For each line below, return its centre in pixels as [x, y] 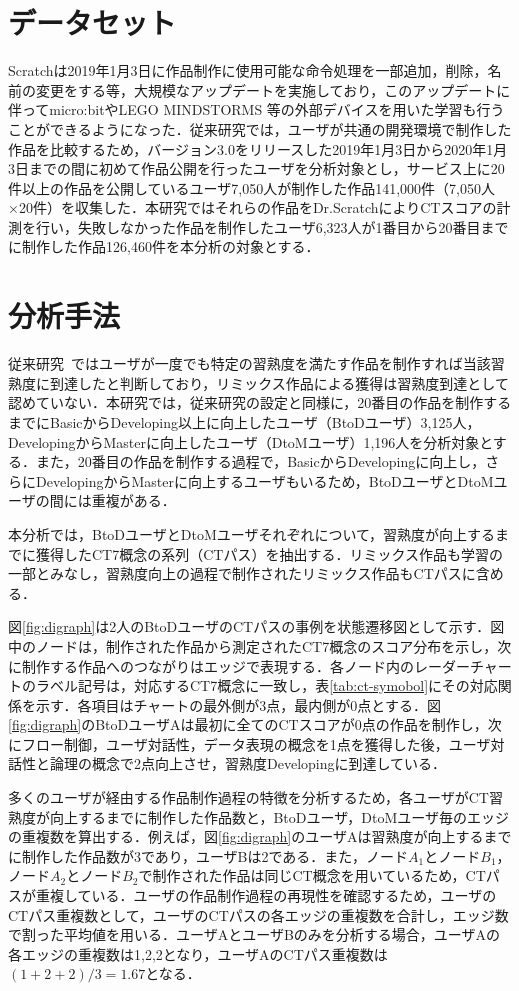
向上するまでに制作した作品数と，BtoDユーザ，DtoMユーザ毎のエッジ [279, 816]
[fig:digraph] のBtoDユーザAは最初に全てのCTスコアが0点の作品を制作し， [248, 724]
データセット [92, 22]
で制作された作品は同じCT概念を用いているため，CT [312, 875]
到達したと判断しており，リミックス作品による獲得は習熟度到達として [279, 382]
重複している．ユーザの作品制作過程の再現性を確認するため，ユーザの [266, 895]
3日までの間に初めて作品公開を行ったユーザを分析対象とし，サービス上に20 [256, 168]
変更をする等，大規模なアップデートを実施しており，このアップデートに [273, 89]
